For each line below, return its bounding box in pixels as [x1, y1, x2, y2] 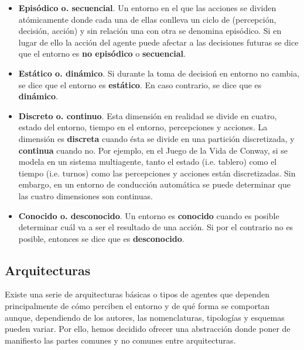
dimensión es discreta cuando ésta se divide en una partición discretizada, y [18, 132, 295, 144]
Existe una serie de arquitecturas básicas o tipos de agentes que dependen [5, 288, 269, 300]
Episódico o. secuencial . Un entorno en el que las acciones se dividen [18, 2, 276, 13]
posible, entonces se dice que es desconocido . [18, 232, 185, 244]
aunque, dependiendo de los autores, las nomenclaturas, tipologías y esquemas [5, 311, 285, 323]
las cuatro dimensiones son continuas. [18, 189, 153, 202]
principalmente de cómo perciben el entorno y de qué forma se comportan [5, 300, 270, 312]
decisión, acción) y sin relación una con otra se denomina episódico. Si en [18, 25, 282, 37]
